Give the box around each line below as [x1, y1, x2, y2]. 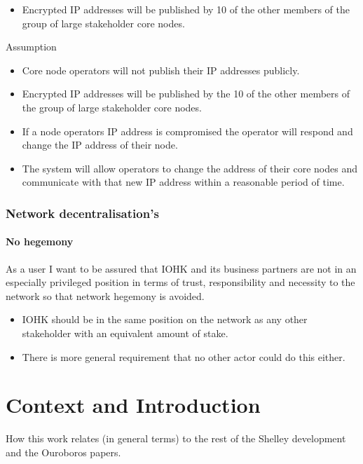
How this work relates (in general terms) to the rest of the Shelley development [6, 431, 346, 446]
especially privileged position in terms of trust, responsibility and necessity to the [6, 275, 355, 289]
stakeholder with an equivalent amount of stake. [22, 325, 228, 340]
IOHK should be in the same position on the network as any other [22, 312, 308, 327]
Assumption [6, 39, 57, 54]
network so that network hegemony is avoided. [6, 288, 205, 303]
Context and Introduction [6, 390, 261, 419]
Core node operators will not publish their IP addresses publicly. [22, 62, 300, 77]
